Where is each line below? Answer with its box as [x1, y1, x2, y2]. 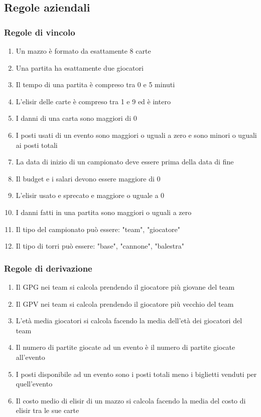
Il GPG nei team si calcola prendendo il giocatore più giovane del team [16, 281, 235, 292]
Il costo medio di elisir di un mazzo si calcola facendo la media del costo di [16, 395, 246, 405]
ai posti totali [16, 139, 58, 150]
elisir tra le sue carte [16, 405, 79, 415]
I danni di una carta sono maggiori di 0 [16, 113, 137, 123]
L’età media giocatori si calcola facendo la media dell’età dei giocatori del [16, 315, 242, 326]
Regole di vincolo [4, 26, 75, 38]
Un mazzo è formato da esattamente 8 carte [16, 46, 151, 56]
